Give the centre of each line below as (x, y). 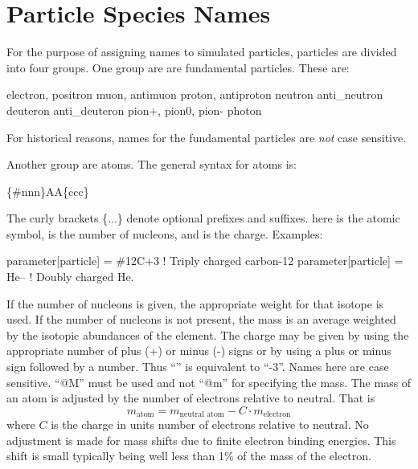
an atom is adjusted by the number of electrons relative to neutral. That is (191, 398)
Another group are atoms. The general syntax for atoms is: (152, 164)
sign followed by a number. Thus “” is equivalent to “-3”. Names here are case (198, 367)
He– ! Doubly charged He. (70, 277)
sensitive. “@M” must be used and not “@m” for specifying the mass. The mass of (209, 382)
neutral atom (202, 415)
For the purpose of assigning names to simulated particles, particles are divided (202, 52)
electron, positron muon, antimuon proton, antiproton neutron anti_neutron (195, 94)
